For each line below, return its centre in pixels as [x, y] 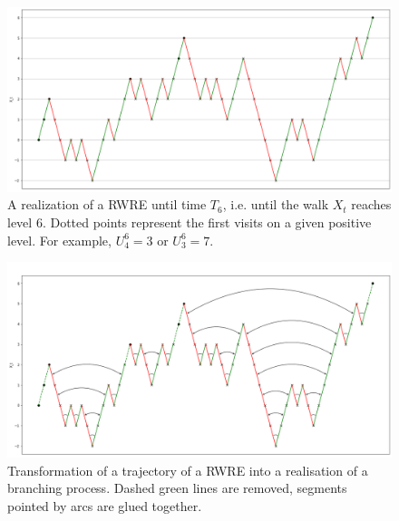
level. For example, [59, 240]
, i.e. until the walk [276, 204]
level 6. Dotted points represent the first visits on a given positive [190, 222]
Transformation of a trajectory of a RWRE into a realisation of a [188, 470]
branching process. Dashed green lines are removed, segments [177, 488]
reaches [371, 204]
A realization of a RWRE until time [107, 204]
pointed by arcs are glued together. [105, 506]
